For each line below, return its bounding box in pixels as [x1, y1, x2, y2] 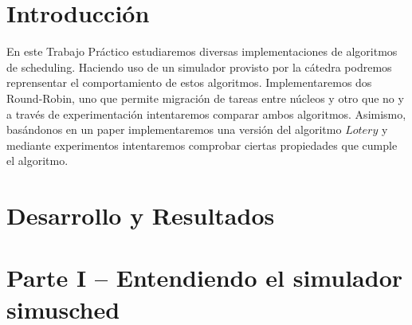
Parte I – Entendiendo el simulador [6, 261, 403, 294]
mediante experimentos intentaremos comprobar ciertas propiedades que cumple [6, 136, 398, 153]
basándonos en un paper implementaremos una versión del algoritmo [6, 121, 342, 138]
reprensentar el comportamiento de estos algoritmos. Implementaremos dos [6, 74, 372, 91]
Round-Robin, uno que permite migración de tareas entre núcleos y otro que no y [6, 89, 404, 106]
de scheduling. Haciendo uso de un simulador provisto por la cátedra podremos [6, 58, 392, 75]
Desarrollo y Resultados [6, 199, 275, 232]
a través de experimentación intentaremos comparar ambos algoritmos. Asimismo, [6, 105, 406, 122]
